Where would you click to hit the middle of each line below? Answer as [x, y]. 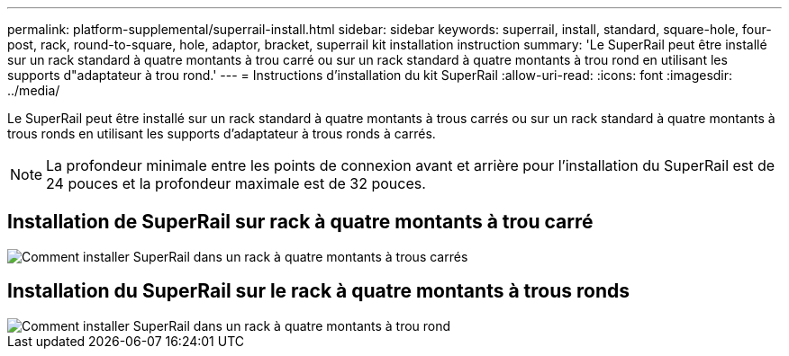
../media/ [34, 90]
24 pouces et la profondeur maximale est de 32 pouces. [236, 183]
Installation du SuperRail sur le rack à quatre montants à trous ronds [318, 291]
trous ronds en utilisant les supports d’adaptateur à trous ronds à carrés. [222, 133]
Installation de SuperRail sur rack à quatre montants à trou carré [300, 222]
